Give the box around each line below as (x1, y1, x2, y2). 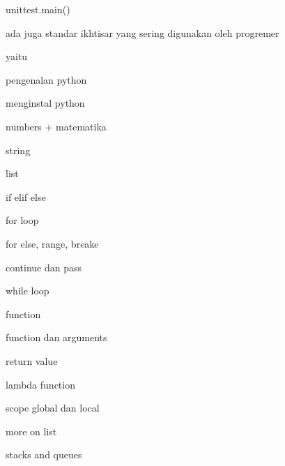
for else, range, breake (6, 236, 99, 250)
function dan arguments (6, 330, 107, 345)
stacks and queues (6, 447, 82, 462)
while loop (6, 283, 49, 298)
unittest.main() (6, 2, 70, 16)
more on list (6, 423, 57, 438)
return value (6, 353, 58, 368)
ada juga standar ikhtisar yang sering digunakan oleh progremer (6, 25, 279, 40)
